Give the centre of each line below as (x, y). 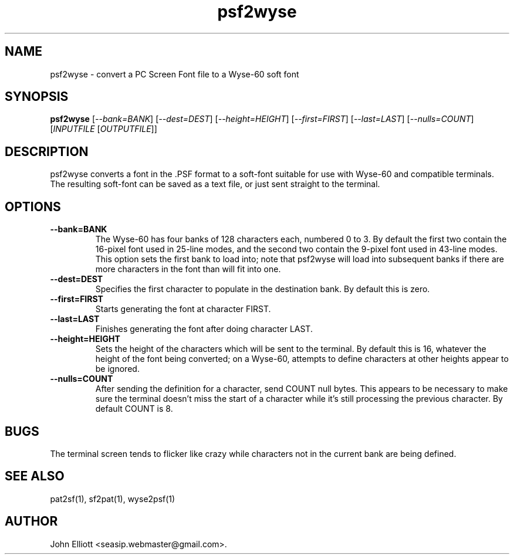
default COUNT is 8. (134, 409)
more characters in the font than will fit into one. (188, 269)
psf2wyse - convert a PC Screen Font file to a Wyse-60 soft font (175, 74)
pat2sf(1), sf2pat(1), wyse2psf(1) (113, 499)
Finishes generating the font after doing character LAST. (204, 329)
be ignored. (117, 369)
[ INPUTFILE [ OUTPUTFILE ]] (104, 129)
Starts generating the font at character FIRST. (183, 309)
